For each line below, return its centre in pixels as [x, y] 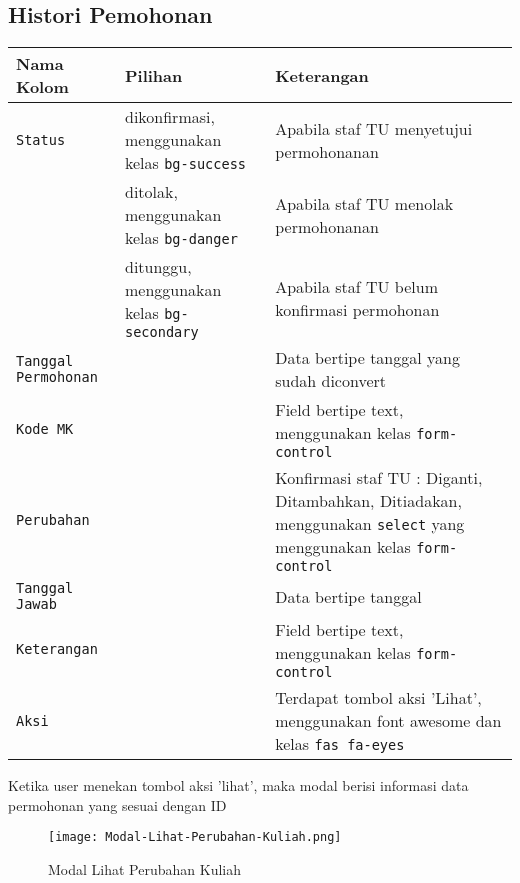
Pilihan [153, 75]
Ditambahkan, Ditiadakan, [368, 501]
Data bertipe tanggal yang [367, 358]
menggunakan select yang [370, 524]
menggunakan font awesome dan [388, 721]
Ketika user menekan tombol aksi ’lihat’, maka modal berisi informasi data [238, 785]
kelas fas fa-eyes [340, 744]
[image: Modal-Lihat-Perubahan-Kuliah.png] [195, 837]
